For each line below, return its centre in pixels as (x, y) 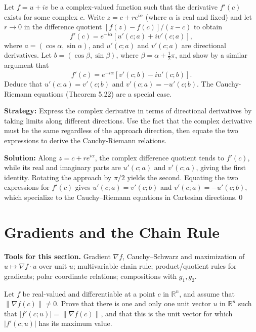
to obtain (208, 27)
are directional (204, 45)
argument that (27, 65)
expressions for (27, 187)
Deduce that (23, 83)
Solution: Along (30, 157)
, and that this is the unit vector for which (167, 313)
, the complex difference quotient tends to (159, 157)
